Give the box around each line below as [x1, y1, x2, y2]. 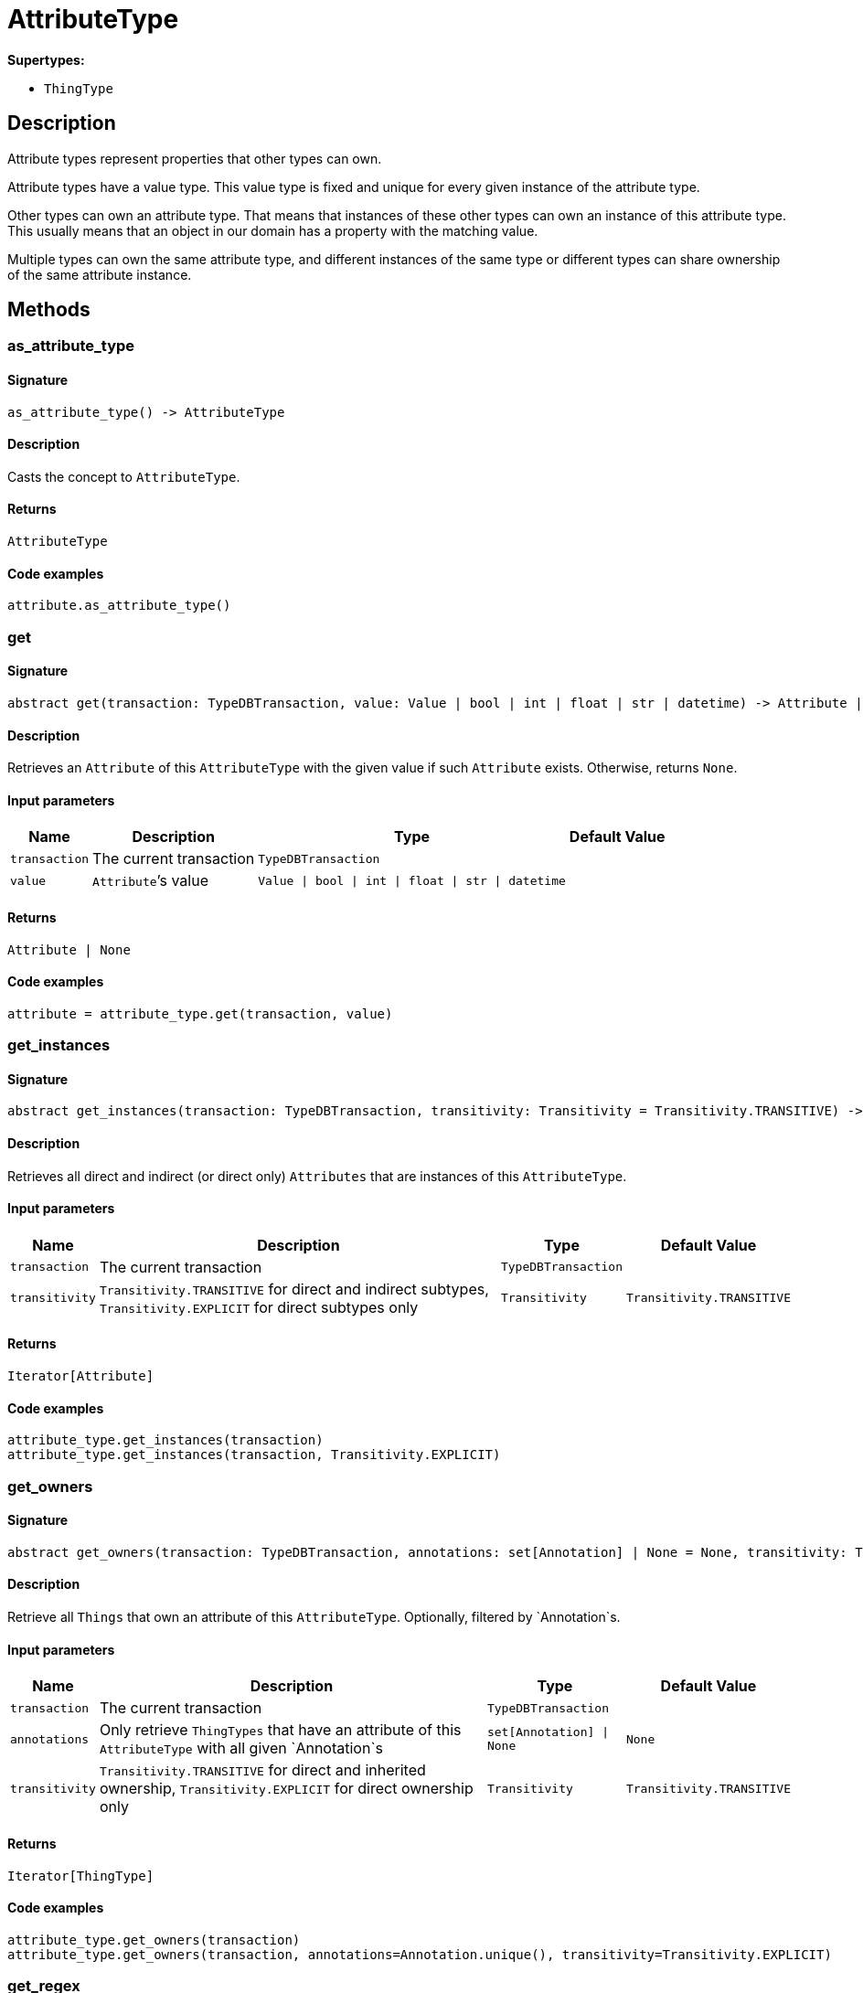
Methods [7, 298, 91, 322]
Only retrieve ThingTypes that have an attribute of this [99, 1721, 462, 1740]
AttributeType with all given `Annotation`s [99, 1739, 383, 1758]
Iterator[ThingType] [7, 1868, 154, 1883]
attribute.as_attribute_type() [7, 598, 231, 613]
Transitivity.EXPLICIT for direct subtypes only [99, 1297, 419, 1316]
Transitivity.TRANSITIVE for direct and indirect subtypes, [99, 1279, 489, 1298]
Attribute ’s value [92, 871, 208, 890]
